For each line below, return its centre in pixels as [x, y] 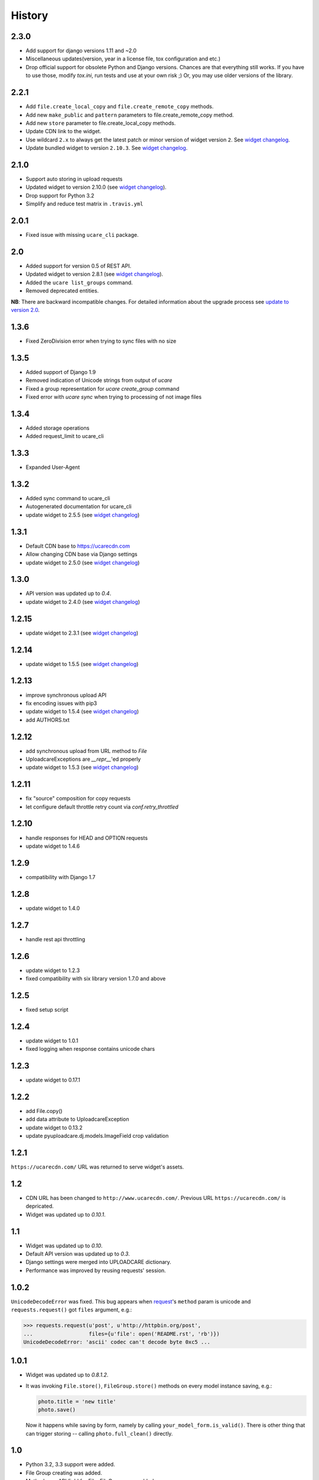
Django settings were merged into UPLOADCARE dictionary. [98, 1262]
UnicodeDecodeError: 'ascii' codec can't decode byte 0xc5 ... [117, 1342]
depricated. [40, 1206]
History [30, 15]
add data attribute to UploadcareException [77, 1119]
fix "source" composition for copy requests [78, 799]
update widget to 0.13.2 [54, 1127]
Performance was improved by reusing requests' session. [96, 1270]
